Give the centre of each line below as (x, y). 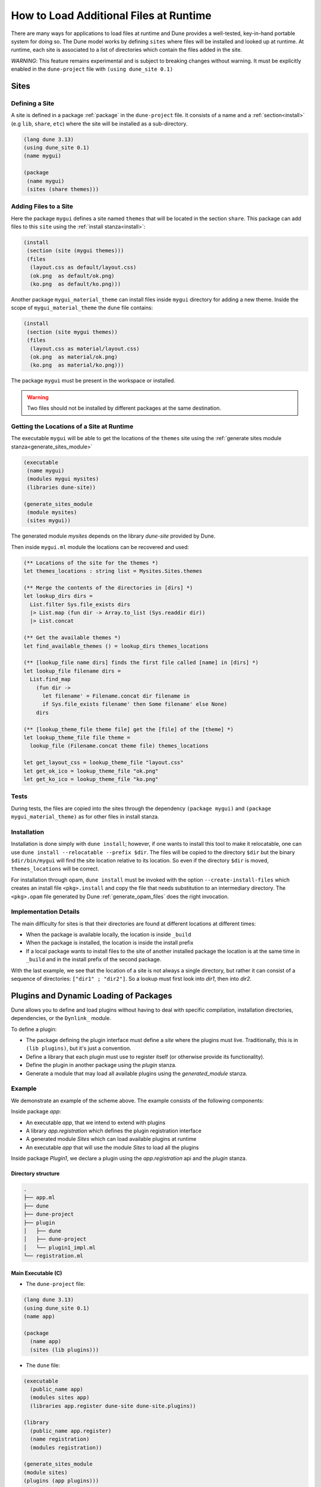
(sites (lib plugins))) (64, 1350)
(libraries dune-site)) (62, 487)
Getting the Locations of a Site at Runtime (72, 426)
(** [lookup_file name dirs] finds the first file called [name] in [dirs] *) (141, 663)
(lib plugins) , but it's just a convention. (78, 1048)
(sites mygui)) (49, 521)
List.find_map (51, 679)
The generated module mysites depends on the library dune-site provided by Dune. (113, 536)
